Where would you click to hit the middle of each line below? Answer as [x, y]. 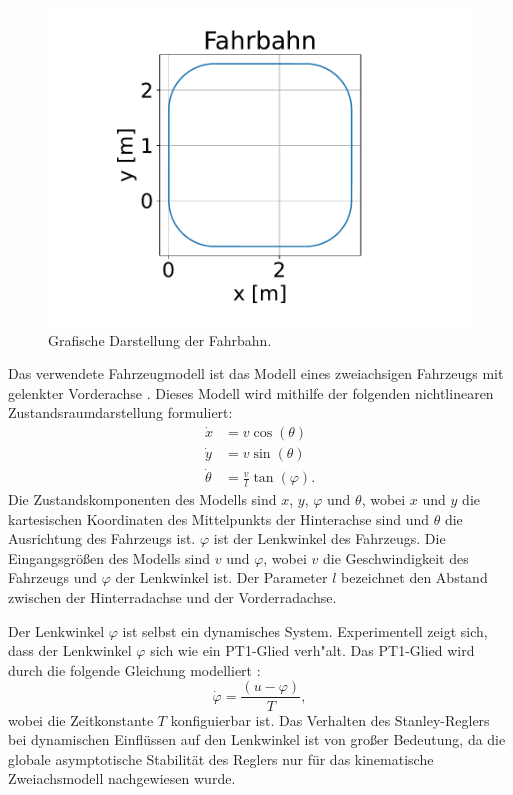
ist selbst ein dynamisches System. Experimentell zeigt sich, [305, 630]
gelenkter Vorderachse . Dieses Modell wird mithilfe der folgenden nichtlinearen [251, 392]
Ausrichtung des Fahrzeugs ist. [102, 538]
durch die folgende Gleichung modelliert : [134, 669]
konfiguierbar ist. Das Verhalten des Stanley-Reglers [330, 719]
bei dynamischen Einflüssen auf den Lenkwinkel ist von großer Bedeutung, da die [257, 739]
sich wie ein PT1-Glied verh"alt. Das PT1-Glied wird [312, 650]
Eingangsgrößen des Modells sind [109, 557]
